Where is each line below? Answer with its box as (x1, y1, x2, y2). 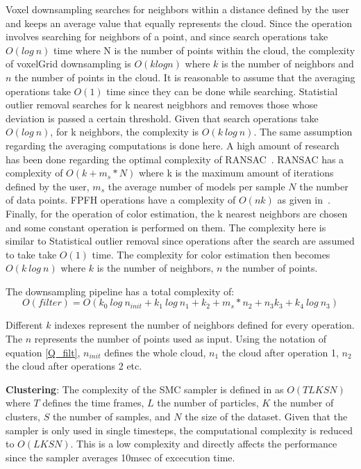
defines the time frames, (42, 395, 144, 410)
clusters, (6, 409, 40, 424)
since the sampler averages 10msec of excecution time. (6, 450, 235, 464)
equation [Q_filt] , (6, 345, 81, 359)
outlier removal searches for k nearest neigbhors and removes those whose (6, 97, 318, 112)
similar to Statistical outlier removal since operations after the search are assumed (6, 233, 355, 248)
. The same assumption (253, 124, 353, 139)
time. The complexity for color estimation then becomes (92, 247, 330, 261)
